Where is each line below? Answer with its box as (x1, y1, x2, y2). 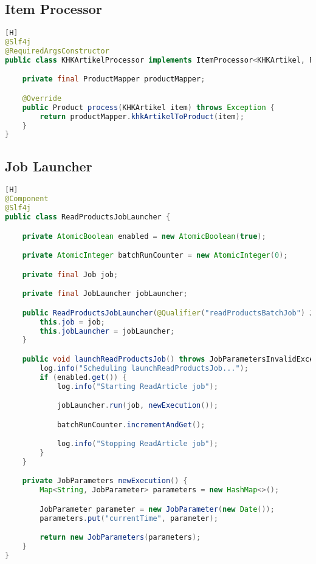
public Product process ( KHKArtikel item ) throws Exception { (22, 103, 275, 112)
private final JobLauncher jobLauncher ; (22, 289, 188, 298)
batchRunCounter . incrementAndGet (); (57, 420, 205, 429)
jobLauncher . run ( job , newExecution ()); (57, 401, 218, 410)
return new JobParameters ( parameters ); (39, 533, 201, 542)
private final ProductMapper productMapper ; (22, 75, 205, 84)
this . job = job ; (39, 317, 105, 326)
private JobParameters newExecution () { (22, 476, 188, 486)
